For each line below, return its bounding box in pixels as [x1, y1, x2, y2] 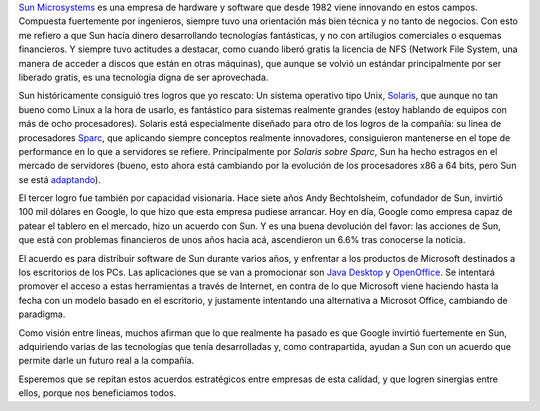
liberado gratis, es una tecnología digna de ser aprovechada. [18, 71, 269, 83]
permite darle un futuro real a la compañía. [18, 355, 195, 367]
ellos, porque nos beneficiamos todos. [18, 387, 177, 399]
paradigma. [18, 308, 66, 320]
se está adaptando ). [18, 173, 102, 185]
